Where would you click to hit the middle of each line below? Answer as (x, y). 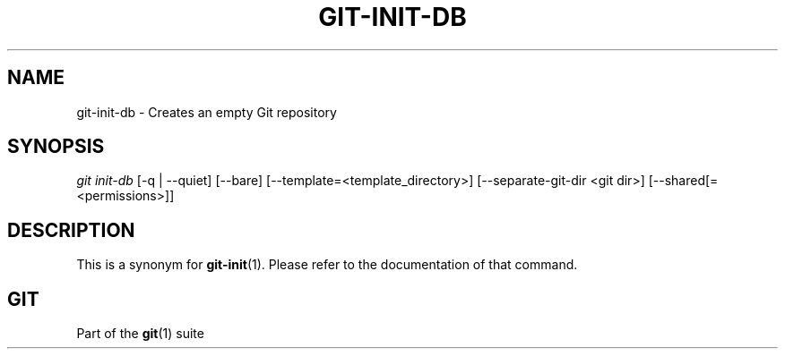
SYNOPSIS (56, 147)
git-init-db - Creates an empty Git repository (207, 112)
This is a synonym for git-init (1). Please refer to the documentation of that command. (327, 265)
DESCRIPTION (71, 230)
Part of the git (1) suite (140, 334)
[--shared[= (683, 181)
